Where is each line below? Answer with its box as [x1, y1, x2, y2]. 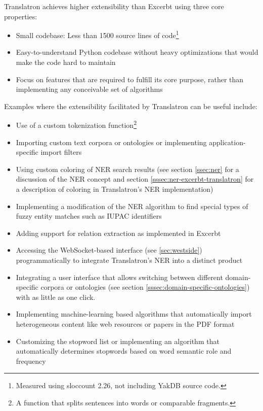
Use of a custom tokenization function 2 [16, 118, 137, 130]
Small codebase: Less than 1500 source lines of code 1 [16, 28, 179, 40]
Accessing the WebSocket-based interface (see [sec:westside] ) [16, 245, 202, 255]
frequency [16, 355, 46, 366]
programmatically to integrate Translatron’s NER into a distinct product [16, 255, 243, 265]
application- [209, 136, 246, 147]
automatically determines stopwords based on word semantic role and [16, 346, 232, 356]
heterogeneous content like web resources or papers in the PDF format [16, 318, 235, 329]
